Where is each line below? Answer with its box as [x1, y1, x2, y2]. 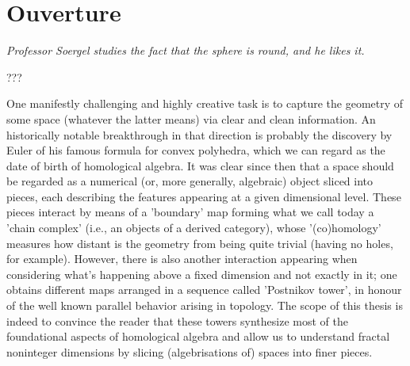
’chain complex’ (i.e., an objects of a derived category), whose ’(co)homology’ [6, 219, 381, 236]
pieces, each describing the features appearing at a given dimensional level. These [6, 188, 401, 204]
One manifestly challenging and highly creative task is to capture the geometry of [6, 95, 404, 112]
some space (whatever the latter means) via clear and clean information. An [6, 110, 376, 127]
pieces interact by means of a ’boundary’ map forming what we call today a [6, 204, 374, 220]
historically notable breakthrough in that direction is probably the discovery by [6, 126, 393, 143]
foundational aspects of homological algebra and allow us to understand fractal [6, 328, 390, 345]
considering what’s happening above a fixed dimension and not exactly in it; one [6, 265, 397, 282]
